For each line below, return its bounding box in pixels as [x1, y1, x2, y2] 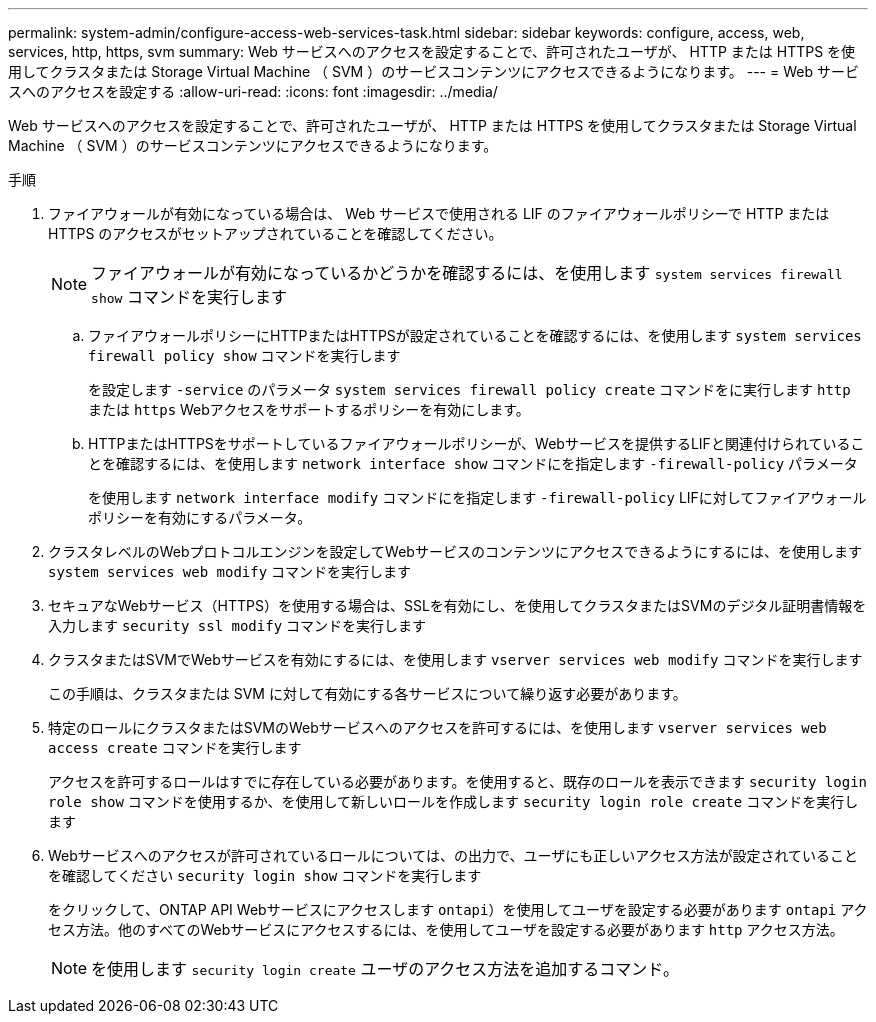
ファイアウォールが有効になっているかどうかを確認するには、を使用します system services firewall [91, 263, 843, 283]
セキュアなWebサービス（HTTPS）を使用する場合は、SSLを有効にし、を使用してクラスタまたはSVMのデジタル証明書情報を [48, 597, 867, 614]
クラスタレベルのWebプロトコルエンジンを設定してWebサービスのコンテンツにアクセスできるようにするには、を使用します [48, 543, 863, 560]
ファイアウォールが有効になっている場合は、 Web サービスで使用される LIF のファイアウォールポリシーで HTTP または [48, 205, 830, 222]
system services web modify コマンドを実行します [48, 563, 412, 580]
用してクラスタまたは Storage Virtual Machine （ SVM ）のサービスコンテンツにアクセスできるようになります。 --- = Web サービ [8, 63, 859, 80]
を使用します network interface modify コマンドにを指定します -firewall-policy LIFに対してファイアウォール [88, 489, 867, 506]
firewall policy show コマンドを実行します [88, 347, 401, 364]
